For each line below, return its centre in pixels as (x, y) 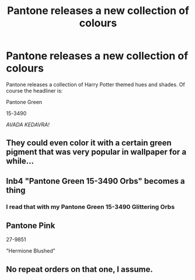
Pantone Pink (31, 226)
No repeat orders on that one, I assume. (79, 269)
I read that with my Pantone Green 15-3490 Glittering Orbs (90, 206)
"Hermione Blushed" (31, 251)
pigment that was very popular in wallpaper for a (96, 152)
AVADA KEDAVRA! (28, 124)
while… (20, 161)
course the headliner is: (34, 90)
